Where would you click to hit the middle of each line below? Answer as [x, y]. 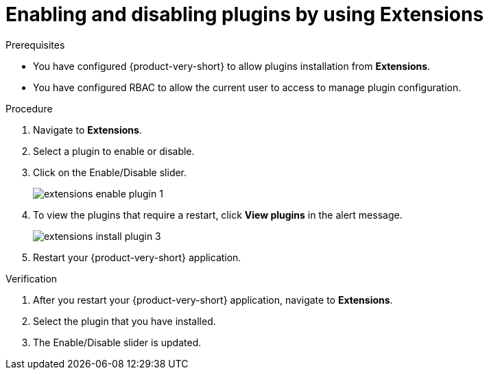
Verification [32, 278]
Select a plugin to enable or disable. [114, 151]
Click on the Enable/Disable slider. [110, 172]
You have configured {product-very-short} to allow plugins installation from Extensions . [232, 66]
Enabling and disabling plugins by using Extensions [245, 14]
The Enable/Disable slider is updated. [117, 342]
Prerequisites [35, 45]
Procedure [29, 108]
